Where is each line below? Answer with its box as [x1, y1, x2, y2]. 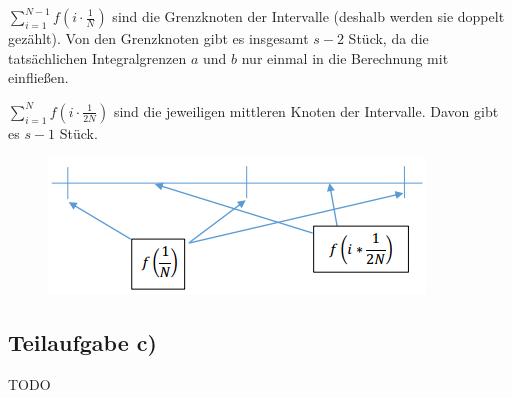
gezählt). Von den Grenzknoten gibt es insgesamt [8, 28, 309, 48]
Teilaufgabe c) [8, 327, 157, 358]
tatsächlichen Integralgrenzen [8, 47, 187, 68]
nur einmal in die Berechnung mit [241, 47, 449, 68]
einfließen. [8, 67, 69, 88]
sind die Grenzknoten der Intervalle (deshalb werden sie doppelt [112, 6, 505, 26]
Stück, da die [348, 28, 429, 48]
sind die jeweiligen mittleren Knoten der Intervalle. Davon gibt [113, 100, 499, 121]
